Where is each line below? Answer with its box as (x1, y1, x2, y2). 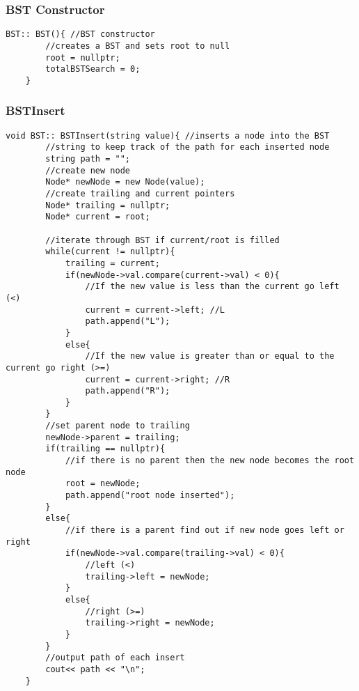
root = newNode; (65, 479, 141, 489)
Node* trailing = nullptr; (45, 200, 170, 210)
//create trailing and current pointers (45, 189, 235, 199)
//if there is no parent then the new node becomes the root (65, 456, 355, 466)
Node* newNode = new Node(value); (45, 177, 205, 187)
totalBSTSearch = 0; (45, 64, 141, 75)
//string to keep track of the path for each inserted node (45, 142, 330, 153)
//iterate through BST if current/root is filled (45, 235, 280, 245)
